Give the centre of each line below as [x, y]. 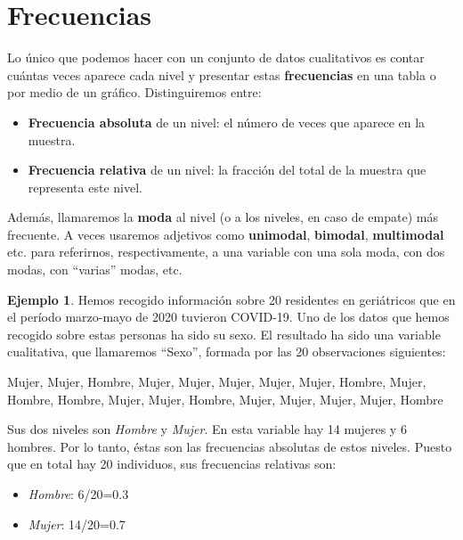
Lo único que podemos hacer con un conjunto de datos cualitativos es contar [216, 57]
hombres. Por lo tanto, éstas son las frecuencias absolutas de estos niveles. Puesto [230, 446]
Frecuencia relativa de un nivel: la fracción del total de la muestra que [227, 170]
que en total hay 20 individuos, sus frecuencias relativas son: [172, 464]
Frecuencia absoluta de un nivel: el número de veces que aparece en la [227, 122]
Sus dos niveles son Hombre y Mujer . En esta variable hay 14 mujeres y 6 [207, 429]
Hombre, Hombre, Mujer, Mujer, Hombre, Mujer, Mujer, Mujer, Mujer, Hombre [225, 399]
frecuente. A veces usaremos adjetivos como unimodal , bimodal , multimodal [226, 234]
